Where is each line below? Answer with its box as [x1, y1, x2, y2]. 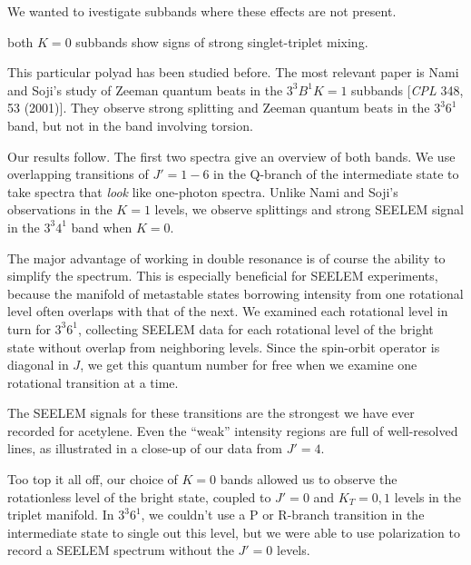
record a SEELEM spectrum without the [7, 540, 234, 560]
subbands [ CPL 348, [351, 80, 464, 99]
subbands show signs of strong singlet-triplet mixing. [75, 32, 368, 51]
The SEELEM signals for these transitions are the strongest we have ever [7, 403, 415, 422]
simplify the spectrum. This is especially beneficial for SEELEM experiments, [7, 266, 438, 285]
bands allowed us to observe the [220, 470, 397, 489]
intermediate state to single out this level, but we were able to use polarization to [7, 522, 460, 541]
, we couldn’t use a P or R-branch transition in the [141, 505, 425, 524]
